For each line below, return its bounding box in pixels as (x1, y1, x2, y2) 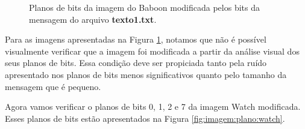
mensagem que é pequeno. (5, 80, 101, 92)
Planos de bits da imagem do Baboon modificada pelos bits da (29, 1, 260, 13)
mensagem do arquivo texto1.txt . (29, 13, 157, 25)
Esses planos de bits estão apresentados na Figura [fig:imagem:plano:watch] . (5, 112, 285, 124)
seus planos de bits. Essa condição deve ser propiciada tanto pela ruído (5, 56, 267, 69)
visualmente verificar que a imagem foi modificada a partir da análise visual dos (5, 44, 300, 57)
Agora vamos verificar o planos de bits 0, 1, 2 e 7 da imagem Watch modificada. (5, 100, 301, 113)
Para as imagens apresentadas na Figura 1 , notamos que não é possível (5, 33, 266, 46)
